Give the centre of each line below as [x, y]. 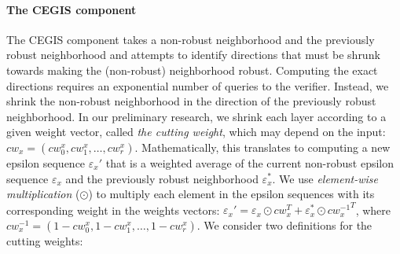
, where [373, 210]
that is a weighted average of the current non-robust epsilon [250, 162]
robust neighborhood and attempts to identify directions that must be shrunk [193, 55]
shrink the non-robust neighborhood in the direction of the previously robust [191, 101]
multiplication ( [43, 194]
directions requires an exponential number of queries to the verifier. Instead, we [198, 85]
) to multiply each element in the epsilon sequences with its [231, 194]
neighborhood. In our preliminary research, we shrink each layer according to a [196, 116]
